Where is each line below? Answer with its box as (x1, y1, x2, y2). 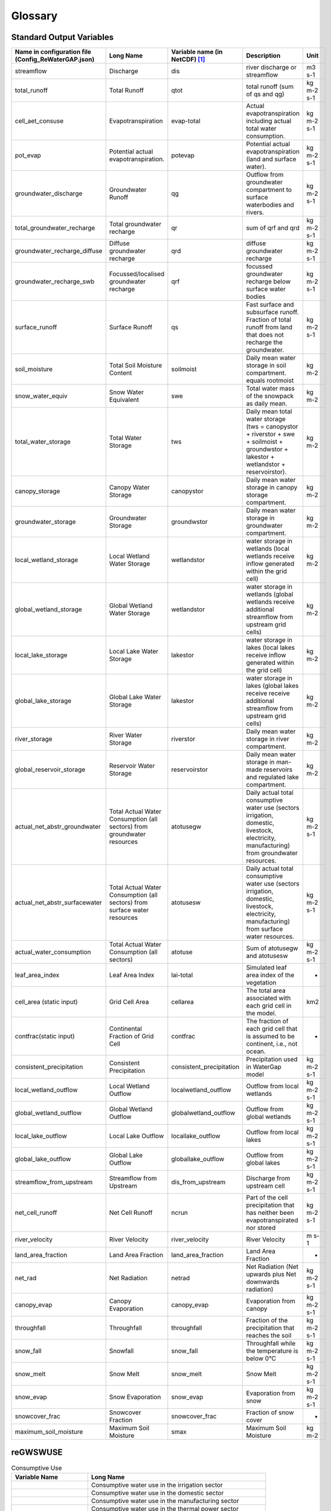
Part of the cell (246, 1194, 288, 1202)
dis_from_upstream (171, 1178, 226, 1186)
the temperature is (246, 1347, 298, 1355)
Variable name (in (171, 48, 223, 56)
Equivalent (109, 396, 139, 404)
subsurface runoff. (246, 308, 299, 317)
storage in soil (246, 361, 286, 370)
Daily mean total (246, 407, 292, 416)
